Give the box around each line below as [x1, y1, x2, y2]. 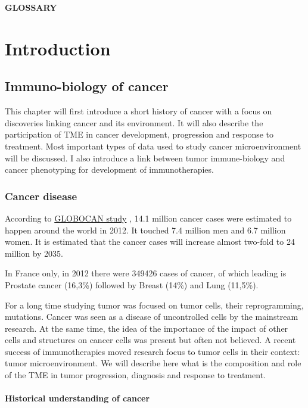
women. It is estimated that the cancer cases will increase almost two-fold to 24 [5, 235, 295, 248]
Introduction [5, 36, 111, 60]
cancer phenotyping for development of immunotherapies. [5, 163, 214, 176]
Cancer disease [5, 188, 77, 203]
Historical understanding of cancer [5, 392, 150, 404]
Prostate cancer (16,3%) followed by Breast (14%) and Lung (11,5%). [5, 278, 259, 291]
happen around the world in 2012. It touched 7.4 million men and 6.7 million [5, 223, 286, 236]
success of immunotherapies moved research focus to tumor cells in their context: [5, 345, 300, 357]
